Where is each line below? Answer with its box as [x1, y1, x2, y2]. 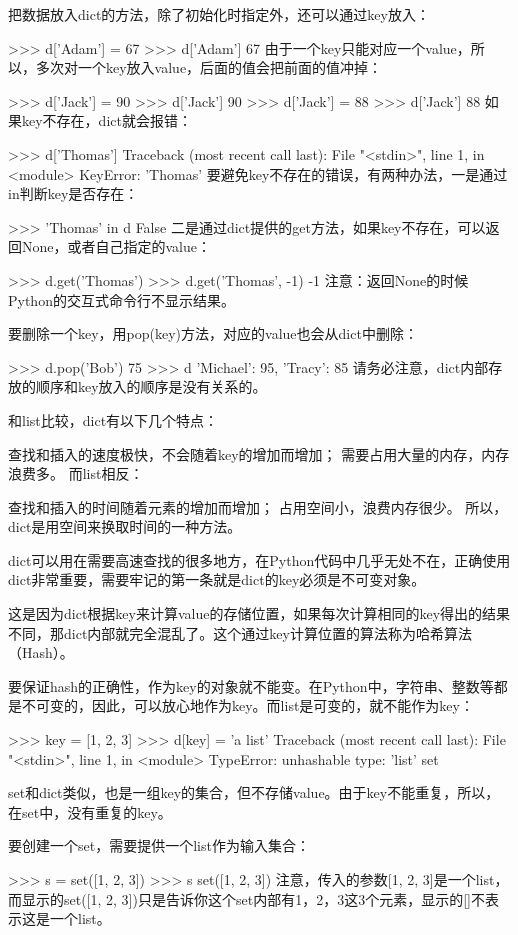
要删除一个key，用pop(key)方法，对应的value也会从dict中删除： [8, 323, 418, 344]
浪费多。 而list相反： [8, 463, 144, 484]
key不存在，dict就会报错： [21, 110, 192, 131]
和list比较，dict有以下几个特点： [8, 409, 219, 430]
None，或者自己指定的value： [21, 236, 211, 257]
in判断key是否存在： [8, 183, 139, 204]
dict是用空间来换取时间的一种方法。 [8, 516, 242, 537]
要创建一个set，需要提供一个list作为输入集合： [8, 835, 310, 856]
